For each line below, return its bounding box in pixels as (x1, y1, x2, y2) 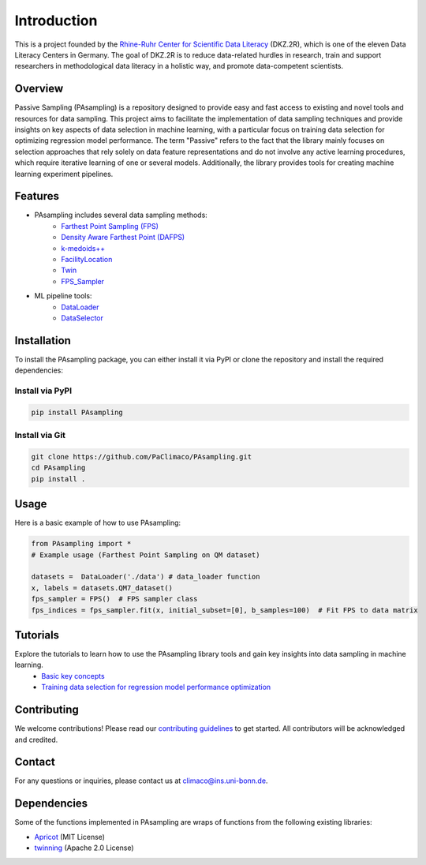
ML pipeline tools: (34, 291, 92, 301)
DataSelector (61, 313, 104, 323)
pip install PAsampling (31, 407, 124, 417)
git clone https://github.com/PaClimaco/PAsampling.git (31, 452, 252, 461)
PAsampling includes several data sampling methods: (34, 210, 208, 220)
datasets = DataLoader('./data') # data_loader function (31, 572, 260, 582)
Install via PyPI (14, 385, 73, 396)
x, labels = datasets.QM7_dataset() (31, 583, 174, 592)
